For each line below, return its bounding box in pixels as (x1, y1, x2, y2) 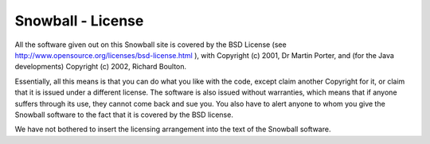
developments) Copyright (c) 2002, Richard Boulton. (14, 62, 187, 72)
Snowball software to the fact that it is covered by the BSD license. (14, 110, 234, 119)
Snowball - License (14, 12, 144, 29)
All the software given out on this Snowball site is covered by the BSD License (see (14, 40, 287, 49)
